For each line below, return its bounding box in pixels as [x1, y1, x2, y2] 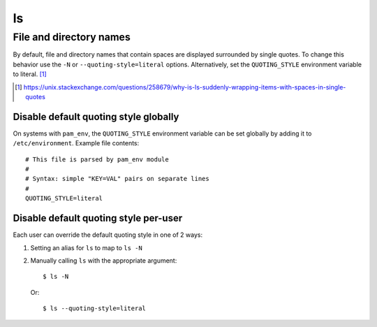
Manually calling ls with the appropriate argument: [30, 256, 177, 265]
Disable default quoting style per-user [13, 212, 183, 224]
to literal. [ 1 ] [13, 70, 47, 78]
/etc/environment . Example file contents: [13, 139, 140, 147]
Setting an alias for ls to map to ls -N [30, 243, 142, 252]
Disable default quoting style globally [13, 110, 179, 122]
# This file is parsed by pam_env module [25, 155, 169, 163]
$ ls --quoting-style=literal [43, 305, 147, 312]
